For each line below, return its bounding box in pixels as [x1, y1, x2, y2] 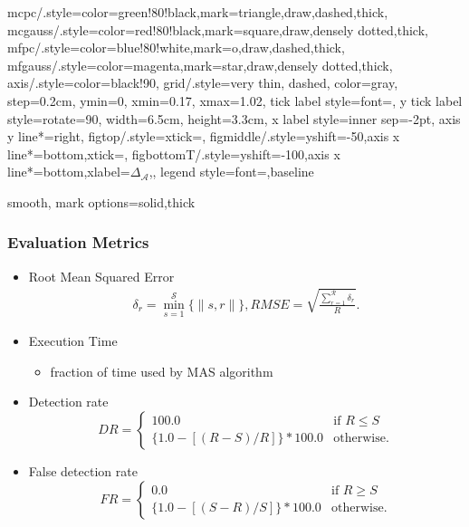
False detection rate [28, 461, 138, 480]
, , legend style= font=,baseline [148, 162, 314, 181]
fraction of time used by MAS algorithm [50, 361, 273, 380]
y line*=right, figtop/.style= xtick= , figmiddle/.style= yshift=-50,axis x [7, 127, 400, 146]
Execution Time [28, 331, 118, 350]
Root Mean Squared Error [28, 266, 175, 285]
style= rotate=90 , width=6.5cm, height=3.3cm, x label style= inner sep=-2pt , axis [7, 109, 461, 128]
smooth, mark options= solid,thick [7, 192, 196, 211]
